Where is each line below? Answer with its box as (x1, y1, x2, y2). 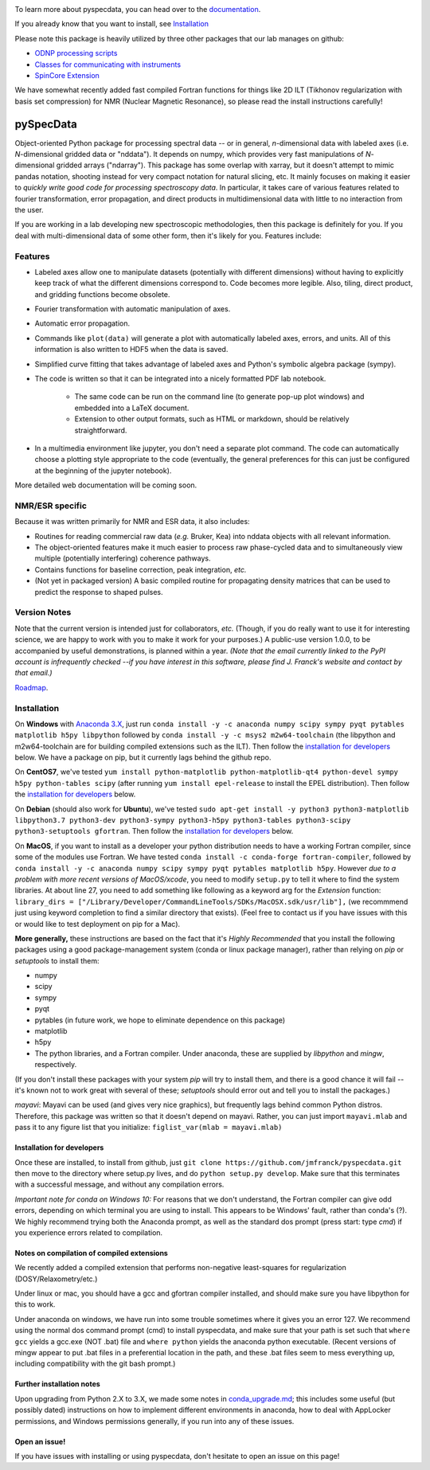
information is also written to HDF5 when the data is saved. (34, 345, 229, 354)
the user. (14, 205, 44, 214)
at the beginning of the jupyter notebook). (34, 466, 172, 475)
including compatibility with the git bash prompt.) (14, 1359, 176, 1369)
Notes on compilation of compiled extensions (14, 1248, 169, 1257)
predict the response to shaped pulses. (34, 587, 163, 596)
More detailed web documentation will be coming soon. (14, 480, 197, 490)
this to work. (14, 1300, 56, 1309)
